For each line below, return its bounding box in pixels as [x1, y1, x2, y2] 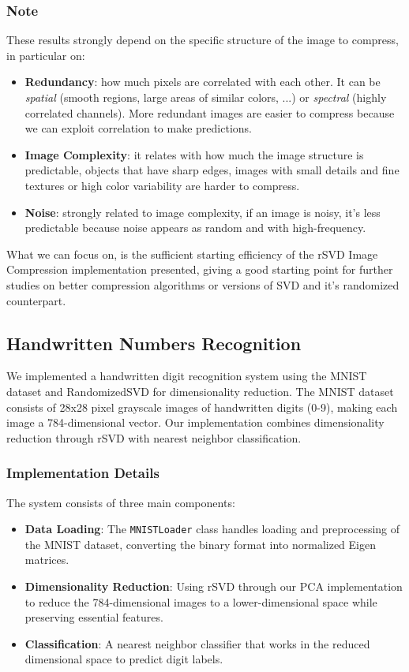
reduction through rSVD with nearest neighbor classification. [6, 429, 302, 446]
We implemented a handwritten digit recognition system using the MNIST [6, 368, 367, 384]
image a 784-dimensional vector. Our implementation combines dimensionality [6, 414, 385, 431]
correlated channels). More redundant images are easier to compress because [24, 104, 395, 121]
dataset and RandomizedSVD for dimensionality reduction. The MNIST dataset [6, 383, 394, 399]
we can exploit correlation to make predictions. [24, 120, 252, 136]
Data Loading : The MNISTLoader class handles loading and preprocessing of [24, 521, 400, 537]
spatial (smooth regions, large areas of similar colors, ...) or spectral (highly [24, 89, 387, 105]
